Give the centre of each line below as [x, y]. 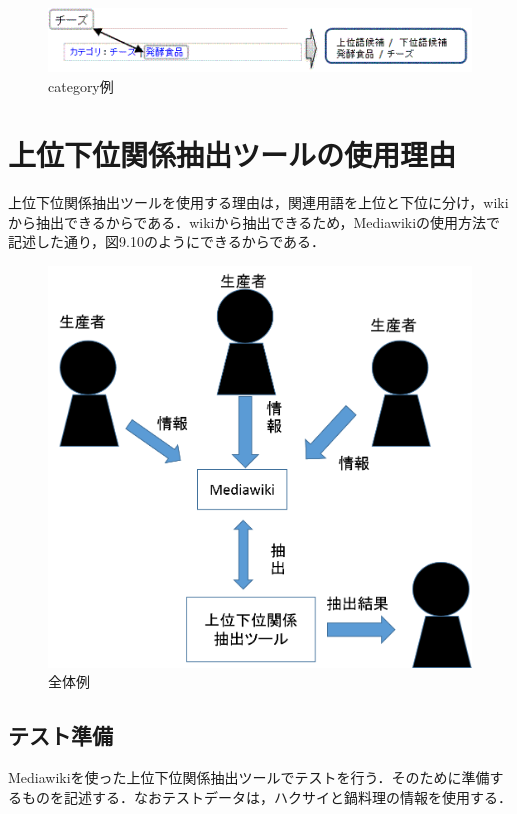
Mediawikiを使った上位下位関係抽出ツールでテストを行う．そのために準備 [249, 777]
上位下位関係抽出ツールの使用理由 [232, 154]
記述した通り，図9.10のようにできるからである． [167, 241]
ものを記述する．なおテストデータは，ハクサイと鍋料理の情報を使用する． [266, 796]
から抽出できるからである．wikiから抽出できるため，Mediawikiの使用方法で [254, 221]
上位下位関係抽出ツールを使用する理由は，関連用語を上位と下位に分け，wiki [258, 202]
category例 [81, 85]
